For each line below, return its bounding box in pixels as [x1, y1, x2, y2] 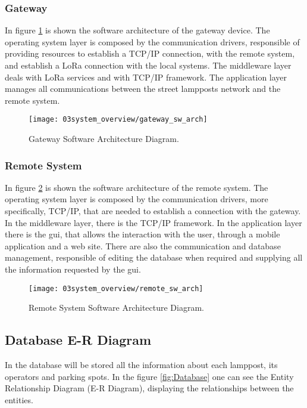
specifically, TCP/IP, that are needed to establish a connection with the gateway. [5, 205, 301, 217]
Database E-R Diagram [5, 330, 152, 349]
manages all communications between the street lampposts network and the [5, 82, 281, 95]
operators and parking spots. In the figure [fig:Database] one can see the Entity [5, 370, 294, 382]
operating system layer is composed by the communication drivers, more [5, 193, 268, 205]
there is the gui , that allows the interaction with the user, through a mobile [5, 228, 280, 240]
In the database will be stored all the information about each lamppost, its [5, 358, 278, 371]
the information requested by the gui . [5, 263, 141, 275]
